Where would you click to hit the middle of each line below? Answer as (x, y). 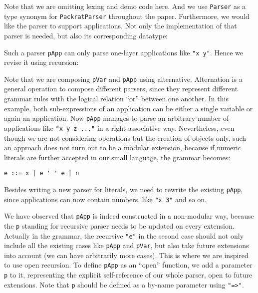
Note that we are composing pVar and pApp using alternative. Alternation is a (123, 79)
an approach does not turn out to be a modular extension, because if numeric (123, 147)
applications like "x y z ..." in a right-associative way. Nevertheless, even (119, 128)
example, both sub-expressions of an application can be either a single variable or (129, 108)
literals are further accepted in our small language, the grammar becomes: (117, 157)
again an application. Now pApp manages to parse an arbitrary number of (117, 118)
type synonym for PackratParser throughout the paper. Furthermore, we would (127, 16)
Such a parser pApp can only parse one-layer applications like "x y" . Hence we (124, 52)
